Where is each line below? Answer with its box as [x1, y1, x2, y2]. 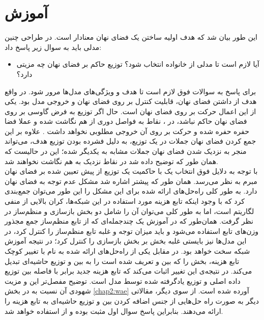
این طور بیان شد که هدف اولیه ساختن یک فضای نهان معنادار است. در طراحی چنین [5, 32, 257, 42]
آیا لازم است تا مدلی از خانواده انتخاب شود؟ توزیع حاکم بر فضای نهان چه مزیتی [16, 59, 259, 69]
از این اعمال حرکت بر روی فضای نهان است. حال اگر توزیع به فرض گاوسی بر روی [5, 105, 256, 116]
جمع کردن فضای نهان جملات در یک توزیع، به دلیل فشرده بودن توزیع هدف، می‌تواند [5, 136, 256, 146]
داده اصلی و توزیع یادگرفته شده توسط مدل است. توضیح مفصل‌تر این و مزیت [5, 275, 241, 286]
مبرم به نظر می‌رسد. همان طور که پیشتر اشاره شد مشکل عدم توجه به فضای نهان [5, 175, 257, 186]
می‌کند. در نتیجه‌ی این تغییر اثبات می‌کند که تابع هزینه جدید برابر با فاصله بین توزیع [5, 265, 252, 276]
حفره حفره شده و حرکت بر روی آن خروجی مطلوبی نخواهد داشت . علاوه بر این [5, 125, 249, 136]
